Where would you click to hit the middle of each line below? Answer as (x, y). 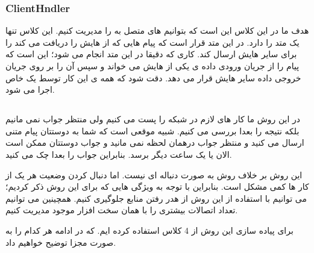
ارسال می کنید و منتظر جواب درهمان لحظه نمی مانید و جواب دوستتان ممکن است (155, 142)
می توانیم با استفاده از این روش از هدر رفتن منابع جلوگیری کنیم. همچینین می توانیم (156, 198)
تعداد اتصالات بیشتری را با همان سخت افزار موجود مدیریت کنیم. (122, 210)
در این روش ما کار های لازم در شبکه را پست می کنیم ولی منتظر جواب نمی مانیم (153, 119)
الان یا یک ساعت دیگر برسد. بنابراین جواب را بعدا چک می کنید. (119, 154)
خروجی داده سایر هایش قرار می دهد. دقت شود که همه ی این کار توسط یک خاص (153, 77)
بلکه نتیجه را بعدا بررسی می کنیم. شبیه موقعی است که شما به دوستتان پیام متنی (152, 130)
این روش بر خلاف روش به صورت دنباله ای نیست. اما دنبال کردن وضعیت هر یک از (154, 174)
